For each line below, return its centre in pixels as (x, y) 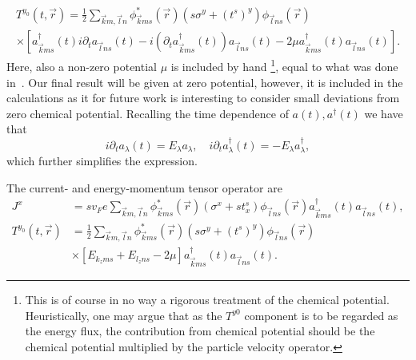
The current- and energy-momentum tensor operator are (144, 187)
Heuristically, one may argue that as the (124, 315)
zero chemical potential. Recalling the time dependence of (148, 113)
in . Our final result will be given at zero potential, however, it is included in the (205, 82)
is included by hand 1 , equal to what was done (284, 65)
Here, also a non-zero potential (82, 66)
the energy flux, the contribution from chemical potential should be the (200, 331)
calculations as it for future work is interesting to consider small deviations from (203, 98)
